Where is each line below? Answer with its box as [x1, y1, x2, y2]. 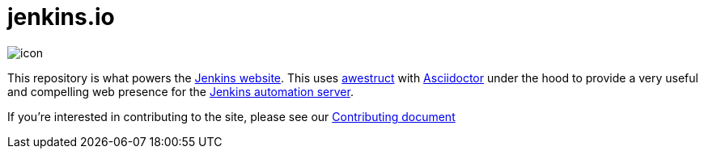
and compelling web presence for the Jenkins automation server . [7, 84, 354, 98]
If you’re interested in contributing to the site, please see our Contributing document [7, 109, 456, 124]
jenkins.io [7, 3, 115, 31]
